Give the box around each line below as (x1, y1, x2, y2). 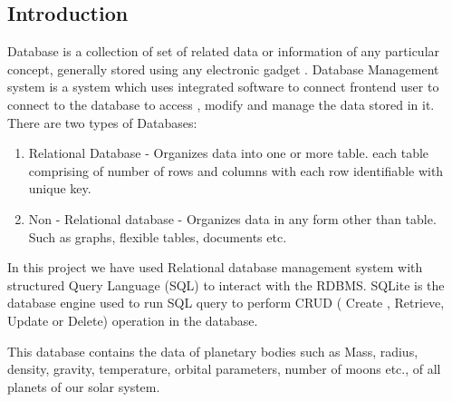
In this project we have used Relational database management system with (7, 258, 423, 277)
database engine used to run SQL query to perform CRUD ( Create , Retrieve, (7, 293, 445, 312)
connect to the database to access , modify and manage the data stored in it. (7, 94, 435, 113)
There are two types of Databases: (7, 113, 197, 132)
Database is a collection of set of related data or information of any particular (7, 42, 440, 61)
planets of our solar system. (7, 377, 160, 396)
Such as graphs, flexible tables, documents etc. (28, 227, 287, 246)
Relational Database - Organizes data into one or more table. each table (28, 143, 429, 162)
